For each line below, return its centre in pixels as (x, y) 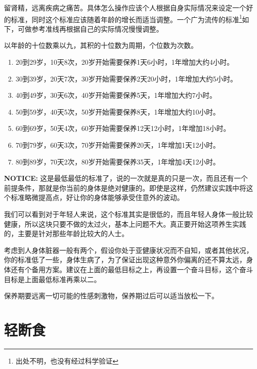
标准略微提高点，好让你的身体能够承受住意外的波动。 (97, 197)
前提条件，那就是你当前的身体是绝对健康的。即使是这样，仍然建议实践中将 (125, 187)
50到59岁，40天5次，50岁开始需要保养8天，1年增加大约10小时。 (118, 111)
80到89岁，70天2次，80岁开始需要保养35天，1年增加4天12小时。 (118, 161)
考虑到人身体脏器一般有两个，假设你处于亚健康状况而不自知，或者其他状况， (128, 250)
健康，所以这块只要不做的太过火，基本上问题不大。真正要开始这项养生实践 (125, 224)
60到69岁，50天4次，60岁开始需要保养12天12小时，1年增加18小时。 (123, 128)
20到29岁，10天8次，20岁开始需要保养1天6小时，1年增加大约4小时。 (125, 62)
